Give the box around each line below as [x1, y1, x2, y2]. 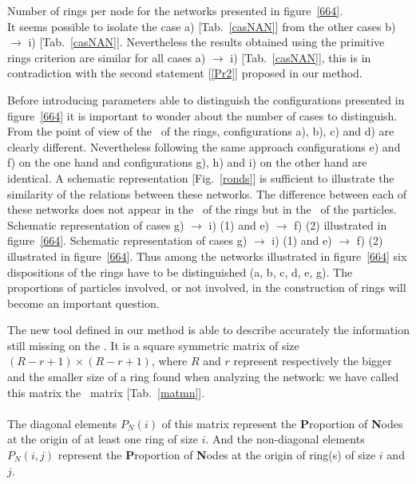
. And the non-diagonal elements [205, 431, 365, 447]
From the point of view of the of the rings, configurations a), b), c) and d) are [7, 123, 394, 140]
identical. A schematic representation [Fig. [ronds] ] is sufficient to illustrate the [7, 169, 394, 186]
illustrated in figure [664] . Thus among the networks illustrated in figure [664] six [7, 247, 407, 264]
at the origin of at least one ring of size [7, 431, 198, 447]
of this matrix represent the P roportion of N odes [161, 415, 403, 431]
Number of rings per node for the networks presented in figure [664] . [7, 2, 343, 18]
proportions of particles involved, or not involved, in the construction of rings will [7, 279, 406, 296]
